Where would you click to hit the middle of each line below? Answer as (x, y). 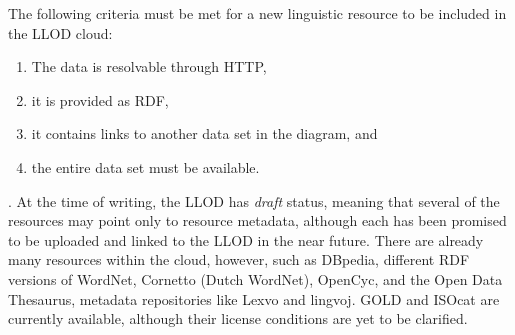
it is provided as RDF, (100, 99)
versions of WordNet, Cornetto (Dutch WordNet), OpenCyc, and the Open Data (255, 278)
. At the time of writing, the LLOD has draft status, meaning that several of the (254, 200)
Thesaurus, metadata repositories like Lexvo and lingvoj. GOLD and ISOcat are (254, 298)
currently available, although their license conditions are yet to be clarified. (238, 318)
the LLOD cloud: (60, 32)
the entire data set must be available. (145, 166)
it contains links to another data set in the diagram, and (204, 133)
